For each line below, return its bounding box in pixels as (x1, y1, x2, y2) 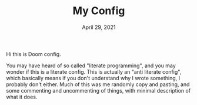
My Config (72, 4, 125, 18)
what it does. (6, 93, 38, 100)
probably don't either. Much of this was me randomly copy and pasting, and (6, 81, 190, 88)
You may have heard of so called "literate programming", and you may (6, 62, 176, 69)
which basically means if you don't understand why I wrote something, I (6, 74, 181, 81)
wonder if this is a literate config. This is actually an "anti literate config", (6, 68, 182, 75)
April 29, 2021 (82, 24, 116, 31)
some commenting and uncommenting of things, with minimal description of (6, 87, 191, 94)
